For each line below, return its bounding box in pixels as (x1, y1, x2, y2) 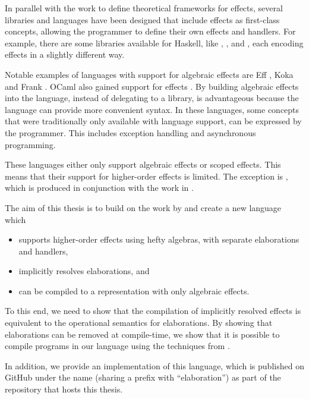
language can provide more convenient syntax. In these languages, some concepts (5, 103, 299, 115)
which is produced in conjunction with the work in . (5, 181, 194, 194)
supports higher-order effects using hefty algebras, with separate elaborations (18, 233, 299, 246)
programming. (5, 138, 56, 150)
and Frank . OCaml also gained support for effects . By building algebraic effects (5, 80, 299, 92)
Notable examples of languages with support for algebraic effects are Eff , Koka (5, 68, 294, 80)
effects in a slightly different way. (5, 48, 125, 61)
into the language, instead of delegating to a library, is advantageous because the (5, 92, 299, 104)
